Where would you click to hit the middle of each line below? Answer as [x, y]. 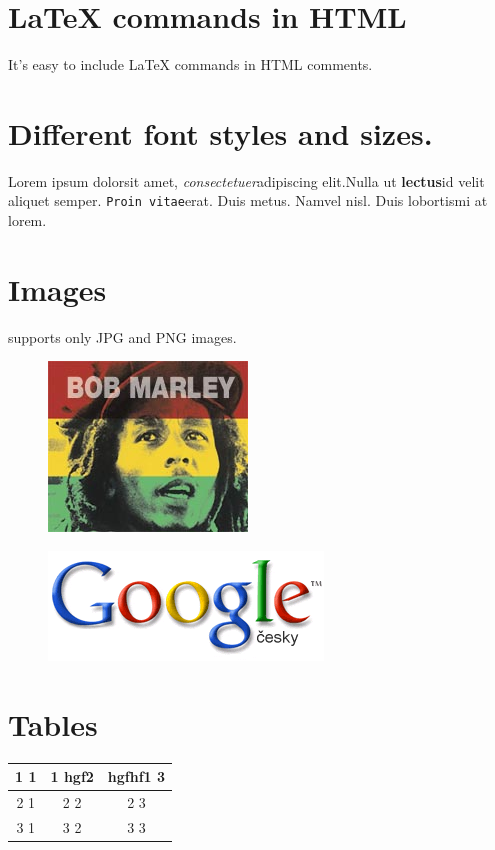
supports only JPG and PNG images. [122, 336]
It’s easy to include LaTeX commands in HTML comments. [190, 64]
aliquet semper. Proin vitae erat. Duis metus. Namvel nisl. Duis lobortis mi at [248, 200]
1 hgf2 [72, 776]
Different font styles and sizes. [220, 132]
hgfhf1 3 [136, 776]
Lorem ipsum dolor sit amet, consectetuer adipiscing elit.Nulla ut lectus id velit [246, 180]
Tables [53, 723]
